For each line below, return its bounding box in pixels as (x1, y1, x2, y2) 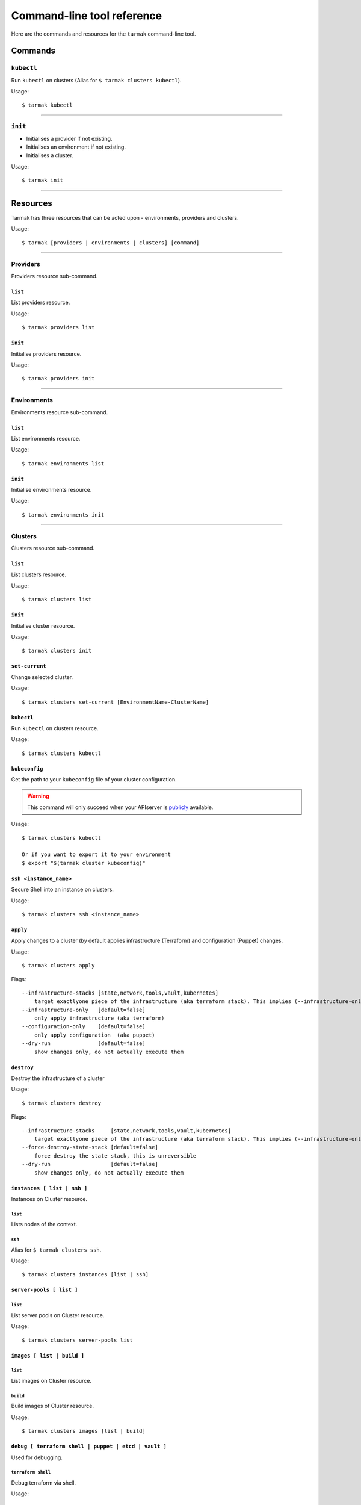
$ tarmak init (22, 177, 63, 184)
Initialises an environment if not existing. (26, 143, 126, 150)
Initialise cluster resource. (11, 622, 75, 629)
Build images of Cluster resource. (11, 1403, 94, 1410)
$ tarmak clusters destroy (22, 1099, 102, 1106)
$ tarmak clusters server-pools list (22, 1336, 134, 1344)
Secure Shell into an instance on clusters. (11, 886, 114, 893)
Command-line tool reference (11, 9, 162, 22)
